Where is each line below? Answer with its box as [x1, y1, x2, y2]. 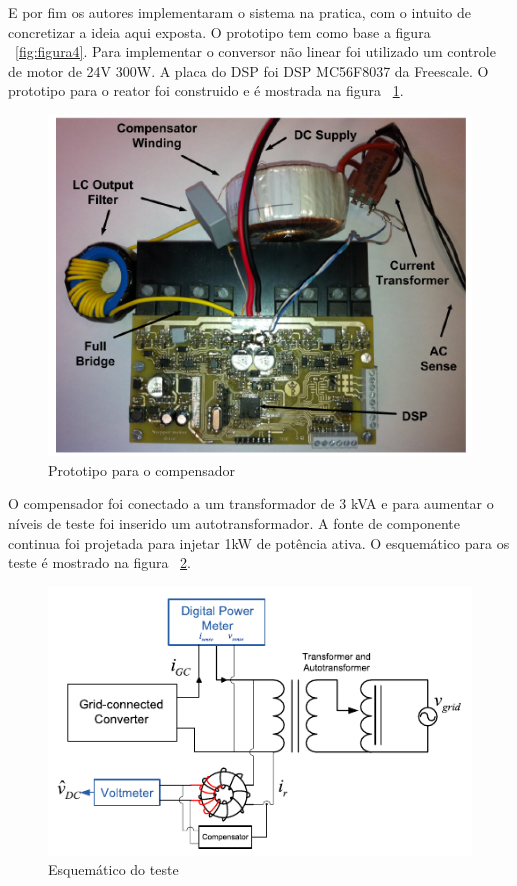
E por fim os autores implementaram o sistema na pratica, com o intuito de [8, 2, 472, 22]
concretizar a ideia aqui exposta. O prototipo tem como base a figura [8, 21, 431, 42]
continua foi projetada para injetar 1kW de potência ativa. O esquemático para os [8, 532, 510, 553]
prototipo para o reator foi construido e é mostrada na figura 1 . [8, 80, 404, 101]
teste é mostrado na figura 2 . [8, 552, 192, 573]
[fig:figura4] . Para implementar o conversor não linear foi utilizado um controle [15, 41, 496, 62]
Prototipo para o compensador [48, 459, 236, 480]
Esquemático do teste [48, 859, 179, 880]
